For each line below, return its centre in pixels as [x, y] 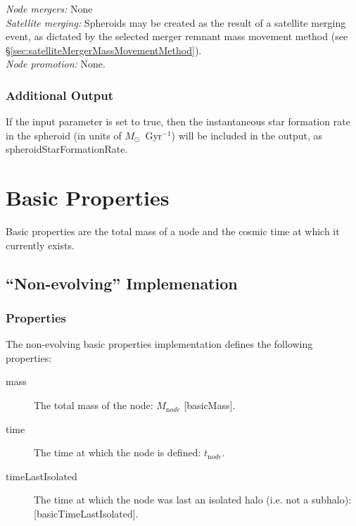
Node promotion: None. [56, 64]
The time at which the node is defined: [117, 452]
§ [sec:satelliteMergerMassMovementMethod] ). [104, 50]
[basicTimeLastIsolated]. [86, 514]
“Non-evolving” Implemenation [122, 283]
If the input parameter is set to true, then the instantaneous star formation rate [178, 121]
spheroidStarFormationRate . [67, 149]
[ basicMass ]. [210, 405]
